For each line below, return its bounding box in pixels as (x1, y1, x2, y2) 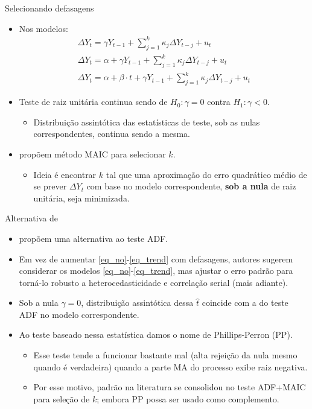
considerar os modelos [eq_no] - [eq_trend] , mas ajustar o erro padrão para (19, 264, 293, 277)
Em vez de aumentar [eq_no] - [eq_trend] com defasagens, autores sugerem (19, 252, 293, 265)
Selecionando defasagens (5, 2, 94, 14)
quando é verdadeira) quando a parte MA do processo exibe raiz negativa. (33, 360, 308, 373)
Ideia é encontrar (33, 168, 97, 180)
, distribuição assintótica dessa (81, 296, 194, 309)
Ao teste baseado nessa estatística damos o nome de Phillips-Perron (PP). (19, 328, 293, 341)
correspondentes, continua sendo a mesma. (33, 127, 190, 140)
